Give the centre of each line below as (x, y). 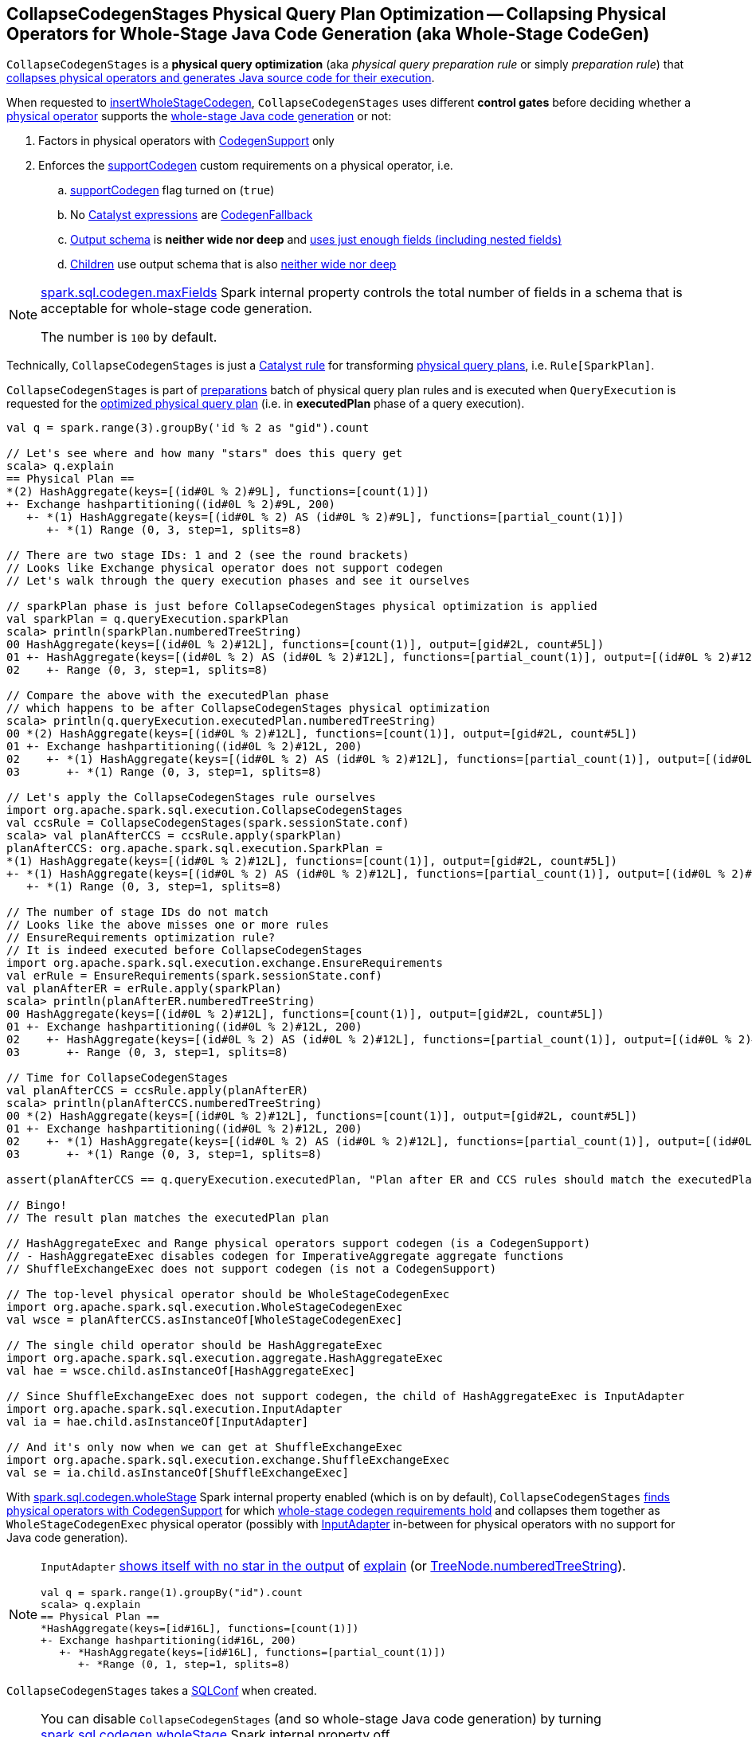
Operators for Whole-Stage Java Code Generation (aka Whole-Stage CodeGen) (328, 34)
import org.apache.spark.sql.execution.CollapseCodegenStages (205, 810)
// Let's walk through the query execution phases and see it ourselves (238, 581)
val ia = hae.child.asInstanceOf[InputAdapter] (158, 1422)
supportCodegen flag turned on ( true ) (172, 190)
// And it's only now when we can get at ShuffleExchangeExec (205, 1447)
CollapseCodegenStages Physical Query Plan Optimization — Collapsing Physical (337, 14)
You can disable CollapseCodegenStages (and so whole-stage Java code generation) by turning (321, 1719)
